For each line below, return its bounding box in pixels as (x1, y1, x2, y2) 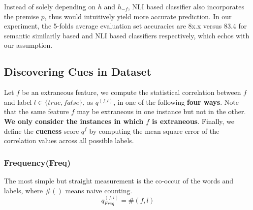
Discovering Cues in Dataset (4, 64, 152, 79)
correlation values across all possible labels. (4, 135, 134, 146)
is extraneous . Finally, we (152, 116, 235, 126)
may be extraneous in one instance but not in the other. (77, 106, 246, 117)
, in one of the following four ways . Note (113, 96, 239, 107)
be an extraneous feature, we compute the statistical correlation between (22, 87, 241, 97)
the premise (4, 11, 39, 21)
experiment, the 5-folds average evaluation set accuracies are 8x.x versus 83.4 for (4, 21, 247, 31)
